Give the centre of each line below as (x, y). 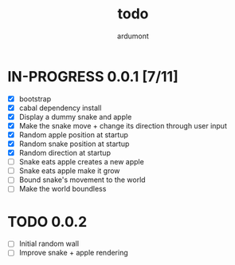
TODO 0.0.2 (47, 221)
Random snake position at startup (74, 144)
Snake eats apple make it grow (69, 171)
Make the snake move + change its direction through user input (123, 125)
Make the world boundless (63, 189)
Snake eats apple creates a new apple (81, 162)
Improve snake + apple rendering (73, 253)
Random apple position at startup (74, 134)
